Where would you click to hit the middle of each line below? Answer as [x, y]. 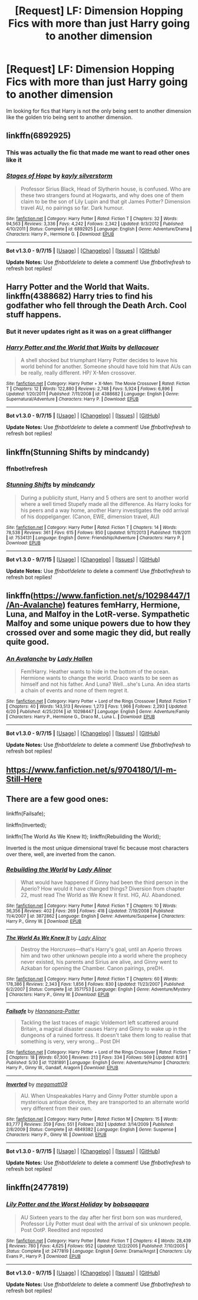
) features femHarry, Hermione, [121, 605]
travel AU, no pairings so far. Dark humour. [72, 208]
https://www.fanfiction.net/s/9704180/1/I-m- [91, 770]
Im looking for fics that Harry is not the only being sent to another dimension [99, 111]
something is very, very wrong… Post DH [70, 1041]
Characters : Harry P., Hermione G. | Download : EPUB [60, 234]
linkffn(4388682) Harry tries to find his [80, 296]
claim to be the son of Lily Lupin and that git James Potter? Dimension [105, 201]
